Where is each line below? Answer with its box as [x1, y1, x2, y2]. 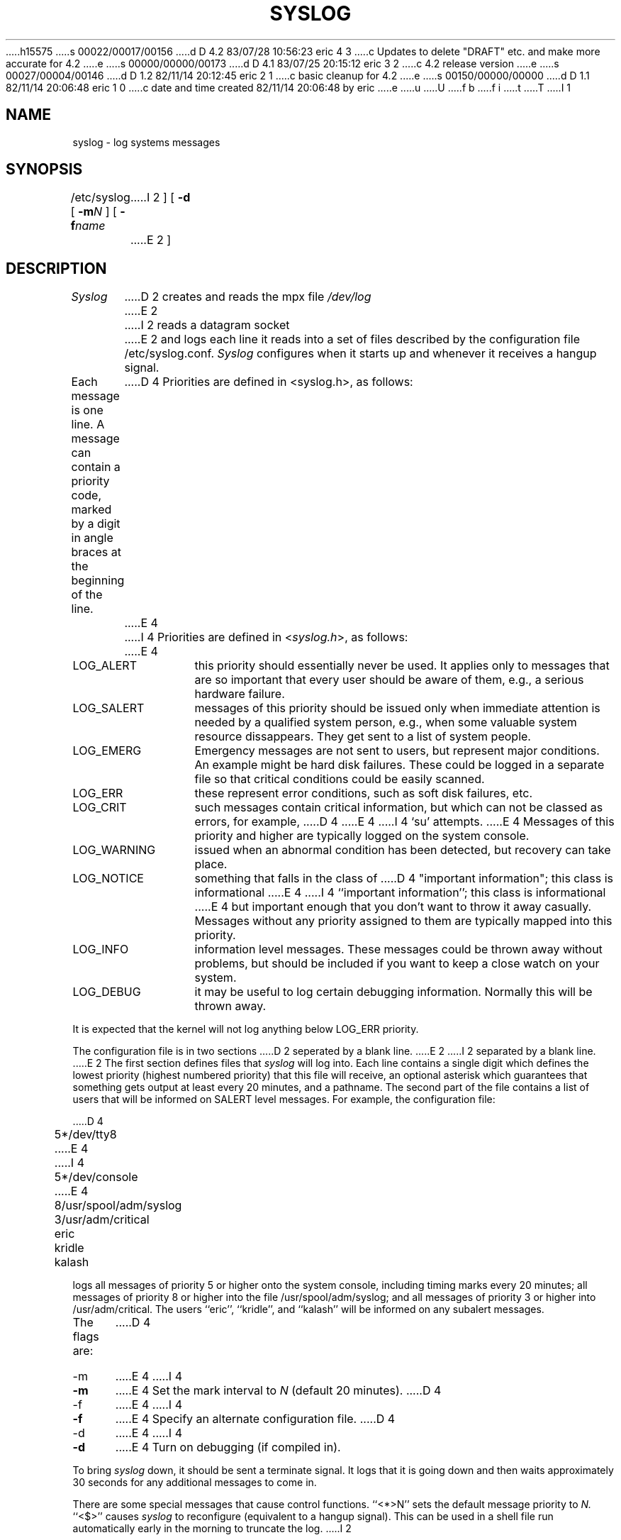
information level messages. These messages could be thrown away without [194, 942, 603, 957]
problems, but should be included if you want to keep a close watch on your [194, 956, 600, 971]
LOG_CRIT [72, 800, 127, 815]
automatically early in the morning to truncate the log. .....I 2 [72, 1522, 352, 1535]
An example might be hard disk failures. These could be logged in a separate [194, 758, 605, 772]
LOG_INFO [72, 942, 129, 957]
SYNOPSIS [6, 160, 83, 179]
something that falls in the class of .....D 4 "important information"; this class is [194, 871, 614, 886]
